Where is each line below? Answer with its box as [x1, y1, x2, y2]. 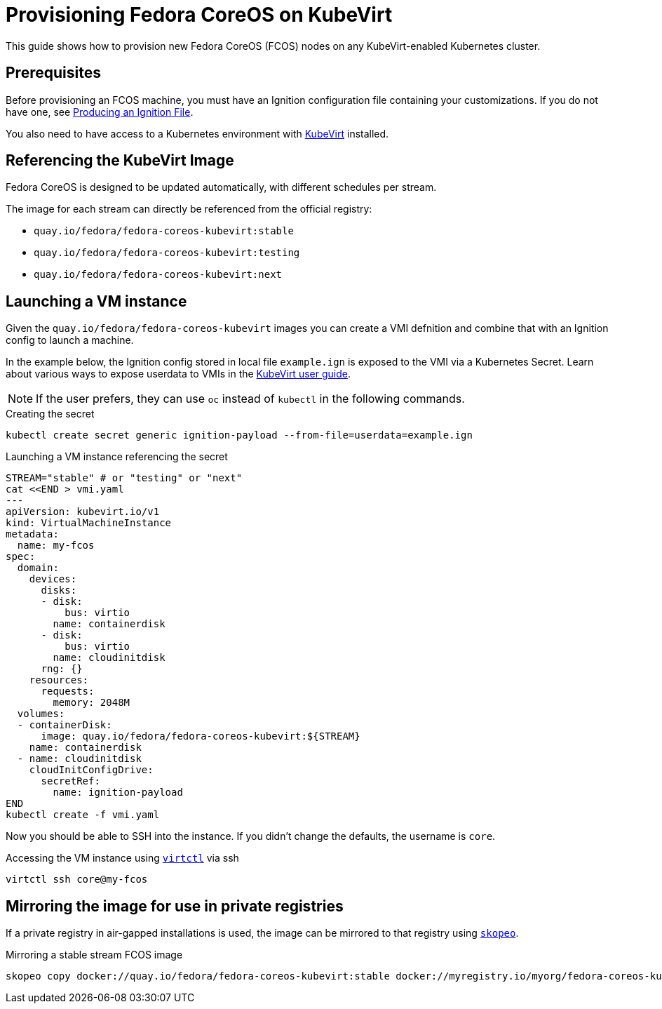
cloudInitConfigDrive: [29, 764, 154, 776]
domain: [17, 562, 59, 574]
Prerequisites [6, 64, 101, 82]
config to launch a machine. [6, 334, 134, 347]
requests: [41, 686, 95, 697]
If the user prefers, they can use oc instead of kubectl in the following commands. [36, 392, 465, 406]
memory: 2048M [53, 697, 130, 709]
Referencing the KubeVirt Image [6, 152, 234, 170]
